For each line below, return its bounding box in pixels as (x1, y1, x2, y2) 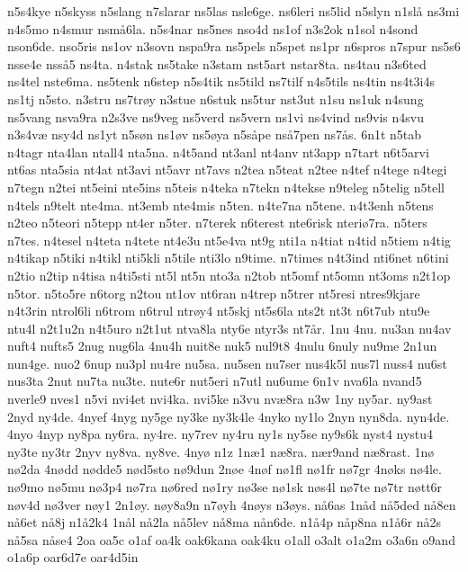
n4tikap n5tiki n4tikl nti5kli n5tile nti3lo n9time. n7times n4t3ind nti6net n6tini (7, 248, 449, 267)
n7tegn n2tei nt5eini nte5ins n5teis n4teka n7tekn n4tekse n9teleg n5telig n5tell (7, 177, 445, 196)
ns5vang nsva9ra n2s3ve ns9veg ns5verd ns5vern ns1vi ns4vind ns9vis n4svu (7, 107, 424, 126)
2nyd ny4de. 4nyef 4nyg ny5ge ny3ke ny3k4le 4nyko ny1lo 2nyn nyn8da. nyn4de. (7, 407, 450, 425)
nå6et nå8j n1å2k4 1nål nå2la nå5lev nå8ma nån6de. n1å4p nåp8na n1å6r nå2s (7, 513, 442, 532)
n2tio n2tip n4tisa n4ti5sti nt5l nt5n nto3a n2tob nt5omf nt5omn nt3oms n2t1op (7, 265, 451, 284)
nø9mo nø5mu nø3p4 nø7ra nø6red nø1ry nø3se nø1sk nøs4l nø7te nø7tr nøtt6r (7, 478, 443, 496)
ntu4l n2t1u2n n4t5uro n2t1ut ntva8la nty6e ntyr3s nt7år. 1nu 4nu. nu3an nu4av (7, 318, 452, 337)
